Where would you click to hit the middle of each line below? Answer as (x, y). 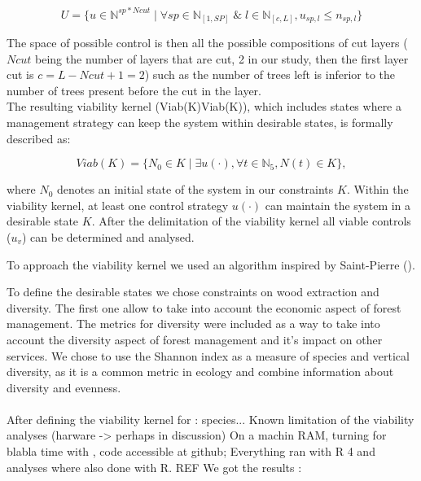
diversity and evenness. (64, 387)
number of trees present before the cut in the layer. (134, 90)
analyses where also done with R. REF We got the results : (154, 467)
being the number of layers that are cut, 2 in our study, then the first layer (222, 58)
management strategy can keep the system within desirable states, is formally (200, 122)
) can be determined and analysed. (108, 236)
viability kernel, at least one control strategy (118, 205)
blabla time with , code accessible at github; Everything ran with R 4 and (191, 451)
